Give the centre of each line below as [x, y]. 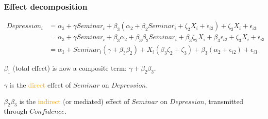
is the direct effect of [40, 84]
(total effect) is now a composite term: [70, 68]
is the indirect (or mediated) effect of [74, 101]
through [16, 111]
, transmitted [224, 101]
